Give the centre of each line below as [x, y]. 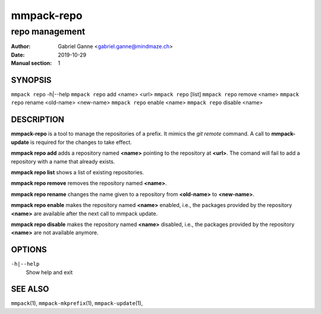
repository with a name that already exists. [63, 161]
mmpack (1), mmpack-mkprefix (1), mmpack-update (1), [77, 303]
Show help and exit [49, 272]
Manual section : [32, 63]
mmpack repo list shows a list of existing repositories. [78, 172]
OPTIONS [29, 250]
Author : [21, 46]
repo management [48, 32]
